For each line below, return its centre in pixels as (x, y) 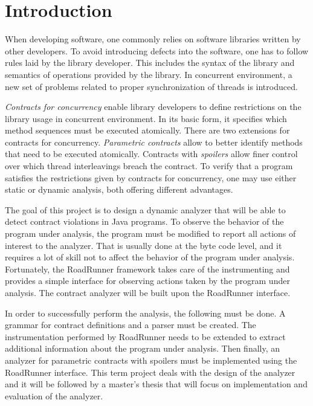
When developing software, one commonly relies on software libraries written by (153, 39)
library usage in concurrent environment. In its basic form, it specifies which (146, 118)
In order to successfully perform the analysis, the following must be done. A (145, 313)
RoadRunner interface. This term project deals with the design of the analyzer (150, 372)
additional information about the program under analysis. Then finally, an (143, 348)
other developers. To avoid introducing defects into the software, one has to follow (157, 50)
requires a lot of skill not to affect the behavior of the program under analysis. (150, 257)
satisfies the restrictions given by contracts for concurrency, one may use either (151, 177)
